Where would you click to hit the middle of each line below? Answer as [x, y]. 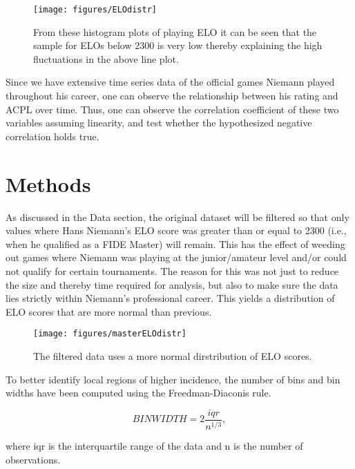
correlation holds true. [52, 136]
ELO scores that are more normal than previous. [109, 311]
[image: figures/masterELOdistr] [110, 334]
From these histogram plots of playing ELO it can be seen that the [175, 31]
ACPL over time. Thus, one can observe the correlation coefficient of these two [172, 109]
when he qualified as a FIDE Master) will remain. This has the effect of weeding [175, 243]
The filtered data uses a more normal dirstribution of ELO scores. [173, 355]
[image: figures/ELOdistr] [95, 10]
